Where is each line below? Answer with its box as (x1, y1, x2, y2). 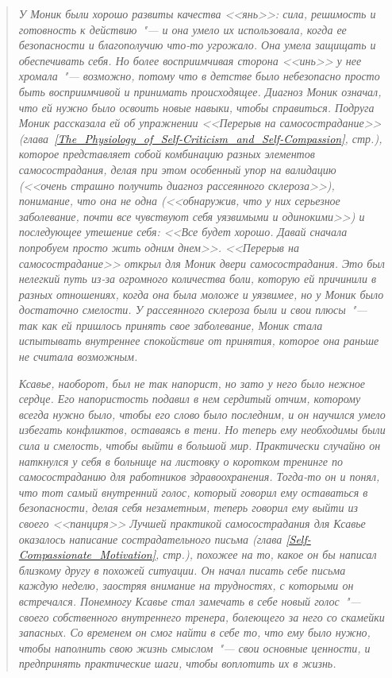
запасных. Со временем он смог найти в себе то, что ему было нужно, (18, 624, 371, 641)
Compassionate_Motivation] (18, 546, 156, 563)
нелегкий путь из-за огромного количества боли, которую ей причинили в (18, 270, 377, 287)
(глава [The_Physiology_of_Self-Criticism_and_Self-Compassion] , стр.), (18, 130, 382, 146)
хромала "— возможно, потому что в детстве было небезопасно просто (18, 68, 380, 84)
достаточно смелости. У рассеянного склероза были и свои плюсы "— (18, 301, 367, 318)
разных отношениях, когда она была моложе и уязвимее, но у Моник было (18, 285, 384, 302)
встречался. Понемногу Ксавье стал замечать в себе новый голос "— (18, 592, 361, 609)
